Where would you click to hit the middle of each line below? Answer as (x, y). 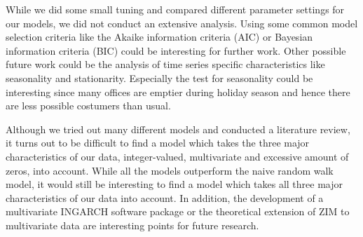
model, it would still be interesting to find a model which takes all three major (174, 184)
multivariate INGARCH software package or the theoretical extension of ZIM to (178, 211)
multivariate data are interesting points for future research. (132, 225)
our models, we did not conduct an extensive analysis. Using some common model (182, 23)
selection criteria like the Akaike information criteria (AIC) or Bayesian (159, 37)
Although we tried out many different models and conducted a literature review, (178, 129)
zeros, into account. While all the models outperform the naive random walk (170, 170)
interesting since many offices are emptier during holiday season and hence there (178, 92)
